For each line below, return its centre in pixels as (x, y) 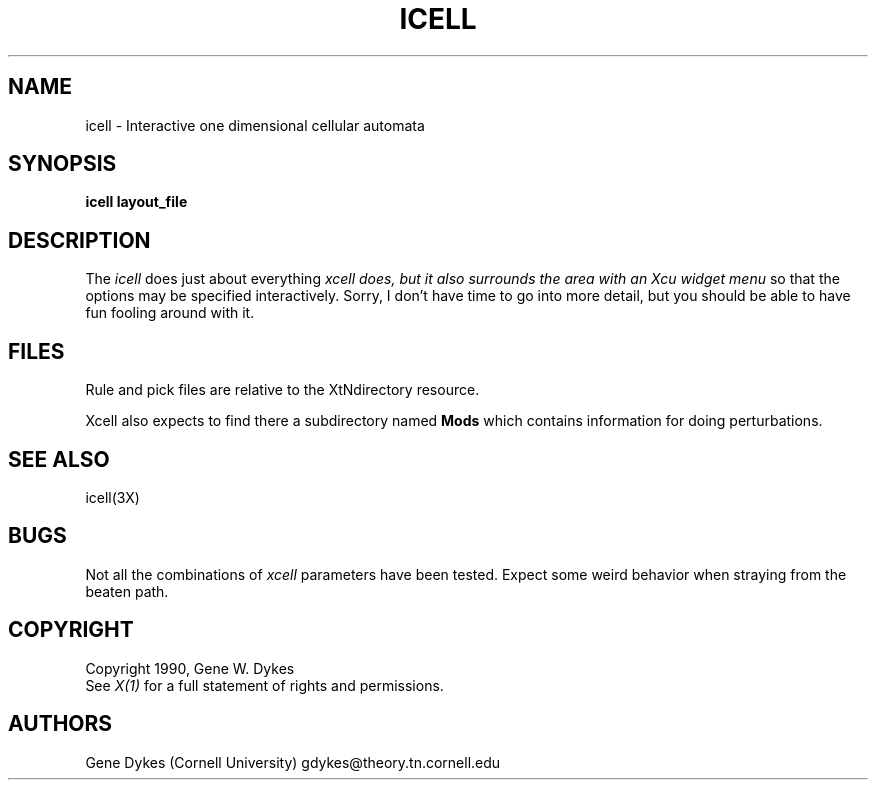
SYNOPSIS (62, 164)
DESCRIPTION (79, 240)
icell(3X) (112, 497)
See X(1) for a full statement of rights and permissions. (264, 685)
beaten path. (127, 591)
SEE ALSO (59, 459)
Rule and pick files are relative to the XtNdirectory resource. (282, 390)
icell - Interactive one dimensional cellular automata (255, 125)
